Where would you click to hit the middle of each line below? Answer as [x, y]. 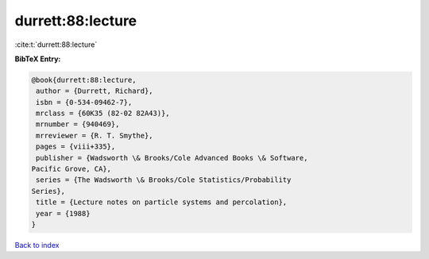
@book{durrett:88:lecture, [84, 80]
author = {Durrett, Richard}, [95, 91]
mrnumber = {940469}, [78, 124]
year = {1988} [63, 213]
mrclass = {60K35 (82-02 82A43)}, [103, 114]
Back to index [37, 245]
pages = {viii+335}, [76, 147]
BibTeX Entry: [38, 59]
